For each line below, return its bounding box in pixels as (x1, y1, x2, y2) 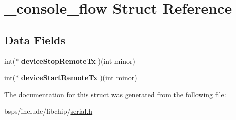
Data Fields (4, 32, 66, 47)
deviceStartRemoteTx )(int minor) (21, 72, 137, 83)
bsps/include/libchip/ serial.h (4, 106, 93, 116)
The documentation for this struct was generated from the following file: (4, 89, 226, 99)
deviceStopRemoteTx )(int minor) (21, 55, 136, 66)
